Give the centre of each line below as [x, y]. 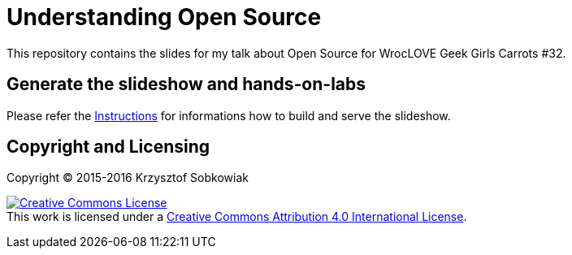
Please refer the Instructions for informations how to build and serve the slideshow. [229, 115]
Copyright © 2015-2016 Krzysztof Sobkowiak [128, 178]
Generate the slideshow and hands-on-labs [186, 84]
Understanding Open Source [164, 17]
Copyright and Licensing [108, 147]
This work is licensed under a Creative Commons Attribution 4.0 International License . [237, 217]
